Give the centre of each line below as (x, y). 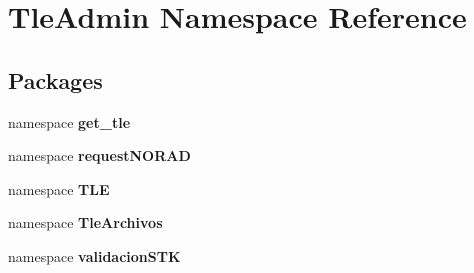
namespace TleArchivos (85, 222)
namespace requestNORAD (99, 155)
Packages (55, 79)
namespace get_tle (69, 121)
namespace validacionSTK (94, 255)
